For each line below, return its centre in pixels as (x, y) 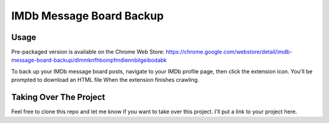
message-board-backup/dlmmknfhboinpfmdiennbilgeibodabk (89, 60)
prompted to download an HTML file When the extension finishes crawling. (105, 80)
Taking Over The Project (58, 97)
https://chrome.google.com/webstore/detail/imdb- (229, 52)
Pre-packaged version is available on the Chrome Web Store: (88, 52)
